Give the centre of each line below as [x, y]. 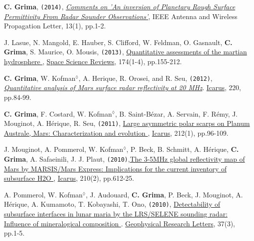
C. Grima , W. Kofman [40, 78]
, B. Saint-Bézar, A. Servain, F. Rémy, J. [176, 113]
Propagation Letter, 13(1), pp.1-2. [55, 26]
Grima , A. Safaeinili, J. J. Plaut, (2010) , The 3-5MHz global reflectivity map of [125, 158]
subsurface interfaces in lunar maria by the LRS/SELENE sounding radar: [116, 214]
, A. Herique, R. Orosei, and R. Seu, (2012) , [145, 78]
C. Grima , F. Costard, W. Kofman [58, 113]
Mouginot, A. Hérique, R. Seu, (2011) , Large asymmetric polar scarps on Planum [127, 123]
